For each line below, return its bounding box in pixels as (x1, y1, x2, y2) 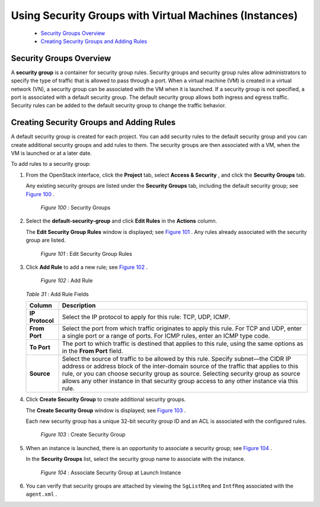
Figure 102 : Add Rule (40, 277, 93, 284)
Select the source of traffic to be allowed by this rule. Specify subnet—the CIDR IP (62, 355, 292, 363)
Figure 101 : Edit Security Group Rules (40, 250, 133, 257)
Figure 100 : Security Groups (40, 204, 111, 211)
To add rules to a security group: (11, 161, 91, 168)
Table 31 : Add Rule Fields (25, 290, 89, 297)
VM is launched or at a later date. (11, 150, 92, 157)
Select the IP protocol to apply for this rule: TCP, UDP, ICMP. (62, 313, 231, 321)
